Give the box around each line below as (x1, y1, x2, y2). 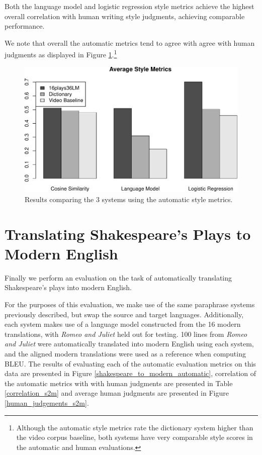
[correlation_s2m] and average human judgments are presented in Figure (5, 388, 229, 398)
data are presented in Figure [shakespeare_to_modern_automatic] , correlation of (5, 368, 256, 379)
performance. (5, 21, 45, 31)
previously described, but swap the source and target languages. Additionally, (5, 309, 244, 319)
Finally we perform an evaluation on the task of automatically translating (5, 272, 232, 283)
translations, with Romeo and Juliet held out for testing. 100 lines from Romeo (5, 328, 247, 339)
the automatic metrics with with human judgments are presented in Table (5, 378, 233, 388)
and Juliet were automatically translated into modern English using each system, (5, 338, 254, 349)
